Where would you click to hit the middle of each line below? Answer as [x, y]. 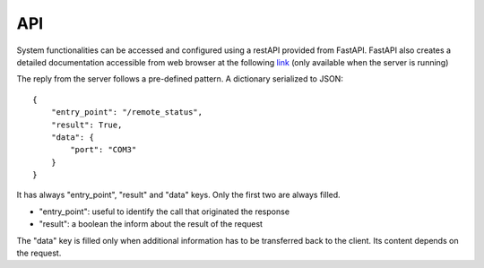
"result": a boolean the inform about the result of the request [151, 224]
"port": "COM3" [104, 150]
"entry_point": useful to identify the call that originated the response [164, 212]
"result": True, [86, 125]
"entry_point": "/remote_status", [127, 112]
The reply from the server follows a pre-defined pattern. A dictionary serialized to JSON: [180, 79]
